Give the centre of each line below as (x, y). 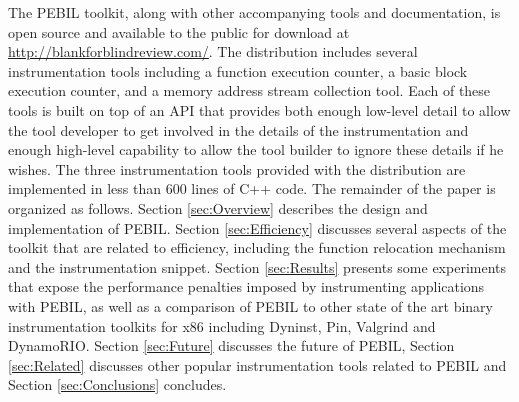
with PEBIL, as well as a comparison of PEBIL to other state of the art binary (251, 305)
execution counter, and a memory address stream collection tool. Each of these (249, 90)
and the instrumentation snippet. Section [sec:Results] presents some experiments (257, 266)
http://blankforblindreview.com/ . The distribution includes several (213, 51)
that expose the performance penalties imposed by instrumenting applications (246, 286)
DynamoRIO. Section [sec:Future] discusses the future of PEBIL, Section (231, 345)
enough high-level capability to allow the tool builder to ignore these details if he (256, 149)
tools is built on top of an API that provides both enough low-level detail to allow (259, 109)
